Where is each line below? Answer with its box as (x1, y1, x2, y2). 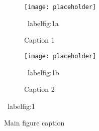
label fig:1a (27, 18, 59, 28)
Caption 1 (24, 35, 55, 45)
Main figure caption (4, 117, 65, 128)
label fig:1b (27, 67, 59, 77)
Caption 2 (24, 84, 55, 94)
